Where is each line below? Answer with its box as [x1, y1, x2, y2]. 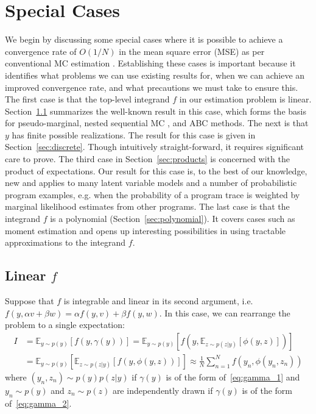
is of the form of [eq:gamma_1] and [166, 370, 300, 383]
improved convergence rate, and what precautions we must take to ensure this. [5, 80, 298, 93]
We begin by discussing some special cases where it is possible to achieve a [5, 33, 283, 46]
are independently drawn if [112, 384, 213, 396]
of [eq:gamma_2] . [5, 396, 72, 409]
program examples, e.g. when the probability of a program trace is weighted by [5, 188, 300, 201]
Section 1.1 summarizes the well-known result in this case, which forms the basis [5, 104, 306, 117]
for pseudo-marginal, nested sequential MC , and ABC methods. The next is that [5, 116, 309, 129]
